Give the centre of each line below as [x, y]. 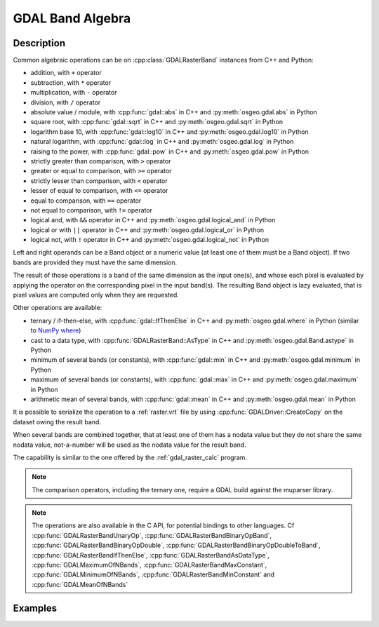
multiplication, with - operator [74, 93]
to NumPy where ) [56, 330]
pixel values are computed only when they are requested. [96, 295]
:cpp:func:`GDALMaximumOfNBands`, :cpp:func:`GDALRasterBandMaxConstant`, [149, 565]
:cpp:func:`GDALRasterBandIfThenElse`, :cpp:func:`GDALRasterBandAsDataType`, [151, 555]
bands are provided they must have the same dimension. [95, 262]
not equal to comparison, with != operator [92, 210]
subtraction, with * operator [71, 82]
